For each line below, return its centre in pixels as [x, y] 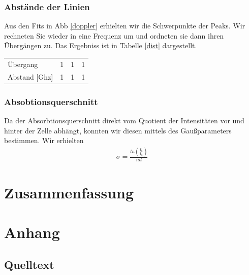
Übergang [23, 64]
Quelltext [29, 264]
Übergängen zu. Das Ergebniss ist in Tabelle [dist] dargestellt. [101, 45]
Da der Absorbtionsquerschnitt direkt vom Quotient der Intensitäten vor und [124, 120]
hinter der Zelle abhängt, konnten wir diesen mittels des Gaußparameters [118, 130]
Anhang [32, 232]
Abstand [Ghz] [30, 76]
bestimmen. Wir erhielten [44, 140]
